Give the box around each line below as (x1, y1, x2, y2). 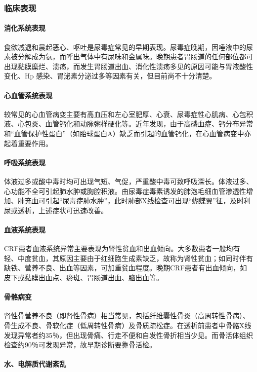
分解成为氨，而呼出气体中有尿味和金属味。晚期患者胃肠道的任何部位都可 (17, 51, 253, 62)
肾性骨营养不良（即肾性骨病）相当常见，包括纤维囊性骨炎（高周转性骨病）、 (4, 310, 250, 321)
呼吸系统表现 (4, 157, 45, 167)
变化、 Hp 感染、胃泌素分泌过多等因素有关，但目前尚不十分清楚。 (4, 71, 216, 81)
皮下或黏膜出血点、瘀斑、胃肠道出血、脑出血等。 (4, 272, 163, 282)
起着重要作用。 (4, 138, 52, 148)
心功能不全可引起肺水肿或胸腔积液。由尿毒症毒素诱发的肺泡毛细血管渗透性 (4, 186, 246, 196)
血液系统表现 (4, 224, 45, 234)
